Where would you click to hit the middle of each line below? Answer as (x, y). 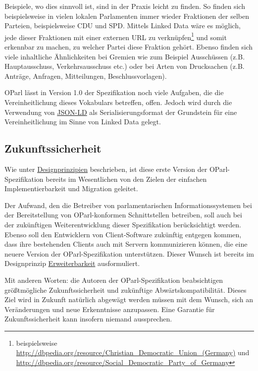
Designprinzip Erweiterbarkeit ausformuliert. (72, 263)
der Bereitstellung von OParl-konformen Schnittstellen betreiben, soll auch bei (123, 215)
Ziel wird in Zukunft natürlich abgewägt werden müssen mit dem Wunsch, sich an (129, 299)
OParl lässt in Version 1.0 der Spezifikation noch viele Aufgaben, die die (114, 92)
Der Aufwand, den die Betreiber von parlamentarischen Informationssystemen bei (128, 205)
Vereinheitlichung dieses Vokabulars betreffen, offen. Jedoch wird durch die (118, 102)
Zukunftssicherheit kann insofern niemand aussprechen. (88, 319)
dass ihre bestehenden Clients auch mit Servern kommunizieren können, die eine (126, 244)
